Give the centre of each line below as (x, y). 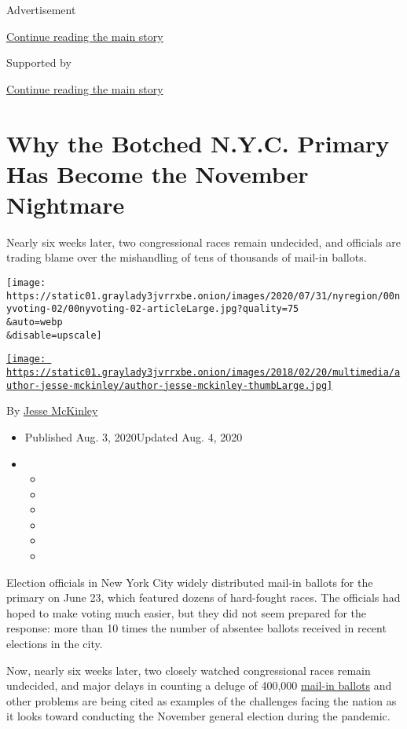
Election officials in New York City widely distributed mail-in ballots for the (190, 582)
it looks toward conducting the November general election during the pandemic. (198, 716)
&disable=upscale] (54, 335)
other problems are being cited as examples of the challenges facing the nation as (202, 700)
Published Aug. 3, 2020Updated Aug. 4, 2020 (134, 436)
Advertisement (41, 9)
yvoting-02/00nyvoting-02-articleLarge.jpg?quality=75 (153, 309)
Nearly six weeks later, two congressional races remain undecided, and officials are (203, 242)
